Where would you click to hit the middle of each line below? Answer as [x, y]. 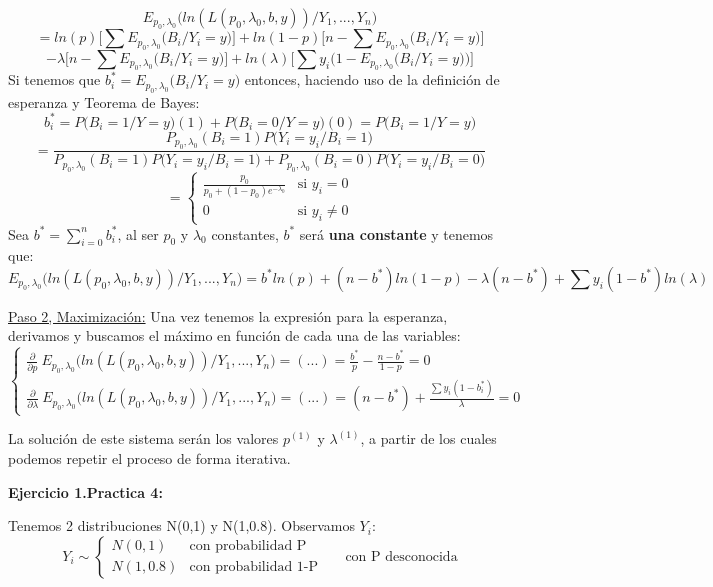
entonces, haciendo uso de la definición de [372, 79]
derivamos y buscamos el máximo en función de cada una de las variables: [234, 335]
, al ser [138, 233]
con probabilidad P [248, 546]
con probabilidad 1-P [254, 567]
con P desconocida [401, 556]
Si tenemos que [54, 79]
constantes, [245, 233]
